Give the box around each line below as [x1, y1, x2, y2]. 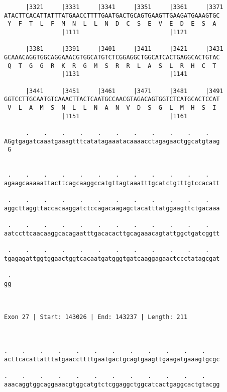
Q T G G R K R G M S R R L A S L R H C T [8, 62, 216, 69]
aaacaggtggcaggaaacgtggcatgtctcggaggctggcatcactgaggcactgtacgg [4, 380, 220, 388]
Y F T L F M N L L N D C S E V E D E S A [8, 20, 216, 28]
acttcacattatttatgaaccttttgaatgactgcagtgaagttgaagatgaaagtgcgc [4, 355, 220, 363]
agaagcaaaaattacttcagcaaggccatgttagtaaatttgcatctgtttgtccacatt [4, 179, 220, 187]
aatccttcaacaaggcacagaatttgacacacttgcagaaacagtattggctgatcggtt [4, 229, 220, 237]
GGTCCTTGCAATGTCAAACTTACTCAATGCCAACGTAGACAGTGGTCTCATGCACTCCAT [4, 96, 220, 103]
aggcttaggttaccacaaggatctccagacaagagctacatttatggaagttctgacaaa [4, 204, 220, 212]
